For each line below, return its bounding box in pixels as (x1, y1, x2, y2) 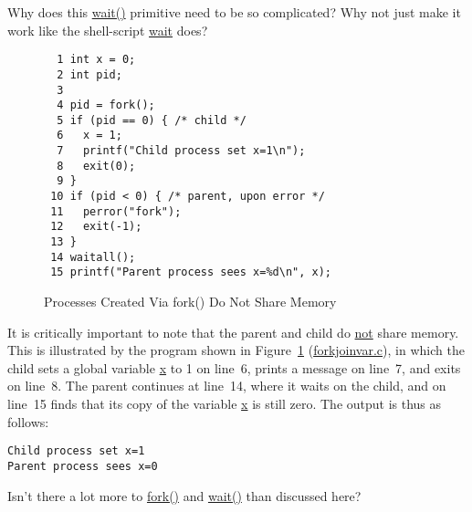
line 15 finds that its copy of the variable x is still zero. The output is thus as (7, 394, 442, 413)
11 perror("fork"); (50, 204, 182, 218)
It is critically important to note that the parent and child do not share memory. (7, 322, 459, 341)
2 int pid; (57, 68, 122, 81)
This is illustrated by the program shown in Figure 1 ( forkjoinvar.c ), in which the (7, 340, 465, 360)
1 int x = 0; (57, 53, 136, 67)
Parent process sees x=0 (7, 459, 158, 473)
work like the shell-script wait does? (7, 20, 208, 39)
